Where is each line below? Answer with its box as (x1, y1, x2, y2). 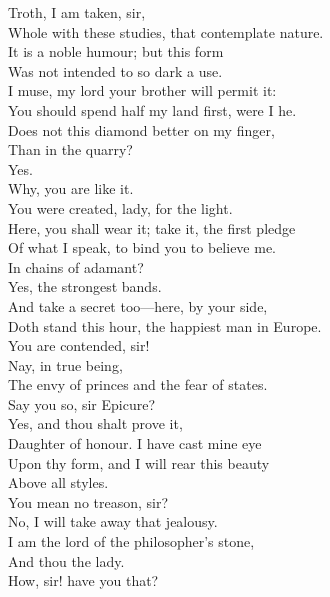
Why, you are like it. (8, 178, 134, 199)
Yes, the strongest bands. (8, 276, 162, 297)
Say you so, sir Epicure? (8, 393, 156, 414)
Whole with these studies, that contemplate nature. (8, 21, 324, 42)
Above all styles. (8, 472, 109, 493)
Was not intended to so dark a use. (8, 60, 223, 81)
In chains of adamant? (8, 256, 144, 277)
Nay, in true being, (8, 354, 123, 375)
